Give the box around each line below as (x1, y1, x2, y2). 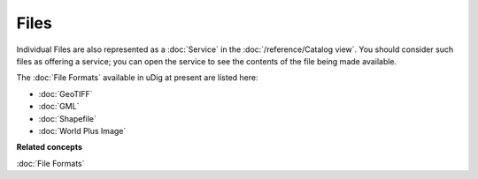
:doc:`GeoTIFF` (38, 88, 93, 99)
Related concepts (16, 142, 83, 153)
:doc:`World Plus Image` (38, 125, 127, 136)
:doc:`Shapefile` (38, 113, 97, 123)
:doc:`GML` (38, 101, 80, 112)
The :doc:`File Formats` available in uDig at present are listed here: (16, 72, 258, 83)
